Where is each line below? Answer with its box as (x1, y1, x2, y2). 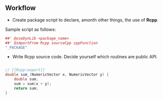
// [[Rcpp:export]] (5, 68, 45, 73)
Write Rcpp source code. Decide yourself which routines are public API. (12, 54, 158, 60)
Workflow (5, 4, 36, 12)
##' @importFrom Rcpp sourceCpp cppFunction (5, 40, 98, 46)
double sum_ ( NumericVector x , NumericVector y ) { (5, 72, 109, 77)
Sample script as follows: (5, 26, 56, 32)
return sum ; (14, 86, 38, 91)
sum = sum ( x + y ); (14, 81, 52, 86)
